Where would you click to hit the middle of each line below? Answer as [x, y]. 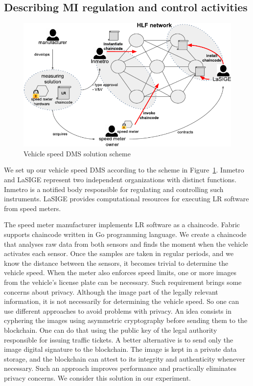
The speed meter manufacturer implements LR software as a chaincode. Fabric [122, 225]
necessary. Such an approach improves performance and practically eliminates [120, 368]
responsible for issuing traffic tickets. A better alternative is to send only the [119, 339]
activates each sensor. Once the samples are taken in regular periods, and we [119, 253]
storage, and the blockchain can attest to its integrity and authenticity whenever [125, 358]
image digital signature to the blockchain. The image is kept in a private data [120, 349]
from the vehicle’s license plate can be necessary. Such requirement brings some [123, 282]
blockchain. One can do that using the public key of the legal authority [111, 330]
